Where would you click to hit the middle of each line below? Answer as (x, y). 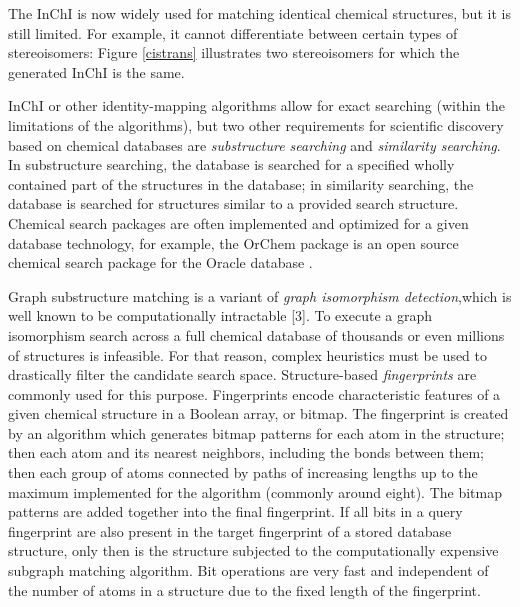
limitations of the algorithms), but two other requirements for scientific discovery (256, 124)
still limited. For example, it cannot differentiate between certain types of (233, 32)
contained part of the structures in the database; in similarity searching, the (241, 183)
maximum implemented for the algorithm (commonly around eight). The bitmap (255, 491)
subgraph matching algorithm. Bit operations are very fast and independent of (248, 570)
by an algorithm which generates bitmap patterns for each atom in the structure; (256, 432)
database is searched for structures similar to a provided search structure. (233, 203)
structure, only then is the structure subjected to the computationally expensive (253, 550)
